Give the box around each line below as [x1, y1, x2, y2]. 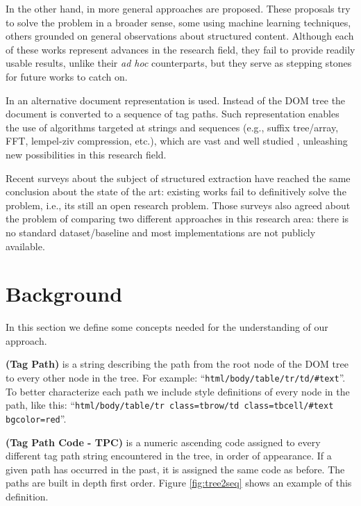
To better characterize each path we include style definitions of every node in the [6, 384, 350, 398]
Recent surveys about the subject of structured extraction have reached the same [6, 170, 351, 185]
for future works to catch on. [6, 69, 128, 83]
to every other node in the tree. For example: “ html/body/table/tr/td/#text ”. [6, 370, 346, 384]
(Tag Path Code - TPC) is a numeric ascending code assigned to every [6, 434, 321, 449]
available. [6, 238, 45, 253]
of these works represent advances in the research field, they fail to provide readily [6, 42, 355, 56]
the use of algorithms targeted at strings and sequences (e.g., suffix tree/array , [6, 120, 339, 134]
